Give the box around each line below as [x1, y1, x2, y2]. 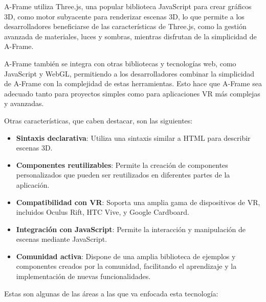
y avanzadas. [4, 98, 44, 109]
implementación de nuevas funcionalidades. [16, 271, 151, 282]
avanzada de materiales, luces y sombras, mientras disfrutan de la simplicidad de [4, 31, 257, 41]
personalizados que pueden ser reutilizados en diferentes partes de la [16, 169, 230, 180]
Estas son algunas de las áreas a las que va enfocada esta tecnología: [4, 288, 218, 298]
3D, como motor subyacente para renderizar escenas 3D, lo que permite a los [4, 11, 245, 21]
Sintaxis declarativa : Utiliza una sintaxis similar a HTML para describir [16, 132, 251, 143]
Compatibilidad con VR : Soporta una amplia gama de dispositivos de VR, [16, 196, 260, 207]
